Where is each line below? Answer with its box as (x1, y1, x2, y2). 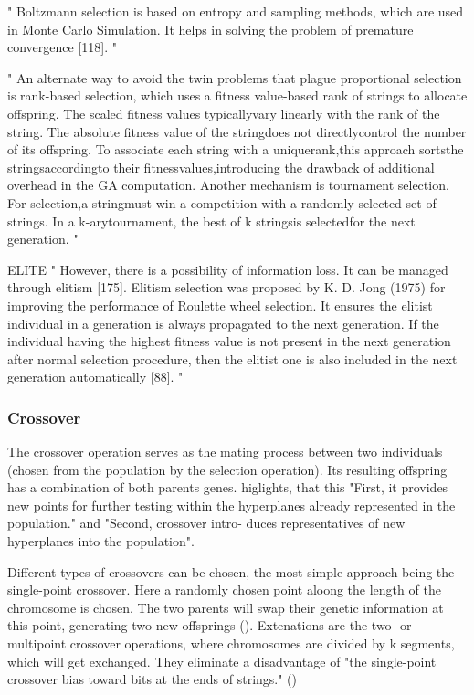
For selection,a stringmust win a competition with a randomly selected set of (7, 193, 437, 212)
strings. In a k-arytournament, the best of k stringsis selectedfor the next (7, 211, 416, 230)
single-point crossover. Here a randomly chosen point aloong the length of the (7, 580, 441, 599)
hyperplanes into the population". (7, 532, 195, 551)
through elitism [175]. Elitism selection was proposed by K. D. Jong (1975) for (7, 278, 446, 297)
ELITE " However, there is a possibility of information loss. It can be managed (7, 259, 448, 279)
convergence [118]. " (7, 37, 117, 57)
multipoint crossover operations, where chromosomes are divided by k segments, (7, 634, 455, 653)
